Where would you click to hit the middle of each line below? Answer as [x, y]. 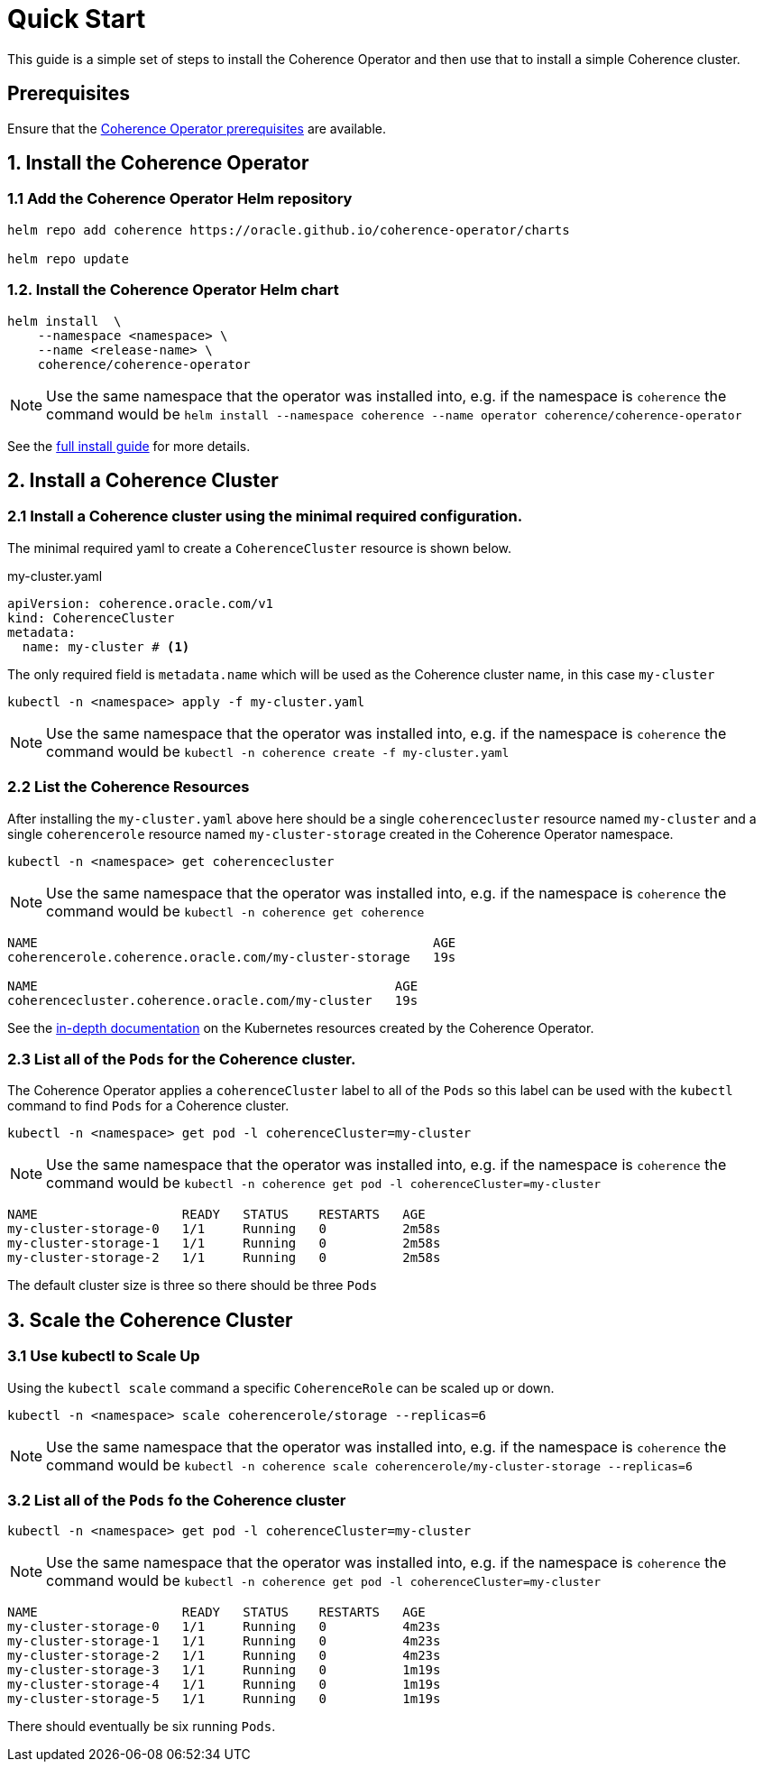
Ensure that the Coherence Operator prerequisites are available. [197, 128]
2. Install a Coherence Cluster [143, 480]
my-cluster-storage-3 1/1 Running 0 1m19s [224, 1670]
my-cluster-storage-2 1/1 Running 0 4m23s [224, 1656]
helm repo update [68, 258]
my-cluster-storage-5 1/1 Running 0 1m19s [224, 1699]
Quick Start [77, 19]
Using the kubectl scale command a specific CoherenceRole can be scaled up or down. [281, 1387]
